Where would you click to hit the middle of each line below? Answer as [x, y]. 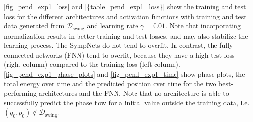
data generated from [34, 26]
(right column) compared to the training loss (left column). [92, 64]
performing [20, 93]
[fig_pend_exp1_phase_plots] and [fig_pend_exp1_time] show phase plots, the [125, 74]
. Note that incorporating [203, 26]
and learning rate [113, 26]
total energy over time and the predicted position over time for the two [110, 83]
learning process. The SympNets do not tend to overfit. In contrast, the [111, 45]
